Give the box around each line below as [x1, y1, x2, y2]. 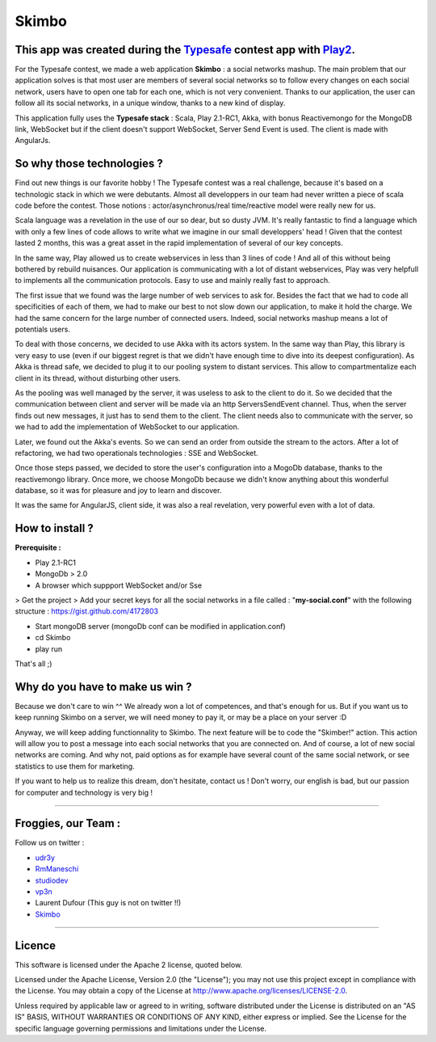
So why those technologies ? [15, 157, 163, 171]
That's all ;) [15, 659, 52, 669]
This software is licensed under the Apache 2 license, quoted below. [15, 960, 243, 969]
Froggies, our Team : [15, 816, 121, 830]
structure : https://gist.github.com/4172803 [15, 606, 159, 616]
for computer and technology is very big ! [15, 787, 153, 797]
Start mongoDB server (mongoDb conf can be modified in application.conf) [35, 621, 286, 631]
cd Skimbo [35, 633, 71, 643]
